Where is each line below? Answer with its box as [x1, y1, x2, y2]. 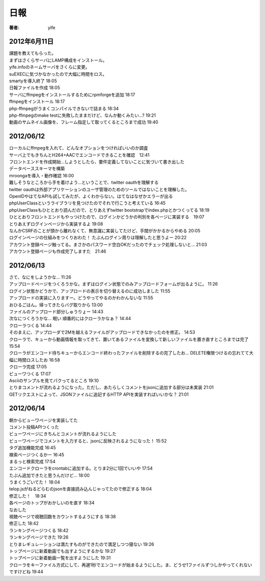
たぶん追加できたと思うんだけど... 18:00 [9, 472, 90, 478]
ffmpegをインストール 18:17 [9, 98, 65, 104]
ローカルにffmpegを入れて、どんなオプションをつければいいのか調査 [9, 145, 148, 151]
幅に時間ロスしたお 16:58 [9, 357, 60, 363]
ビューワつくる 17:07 [9, 371, 51, 377]
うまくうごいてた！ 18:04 [9, 479, 60, 485]
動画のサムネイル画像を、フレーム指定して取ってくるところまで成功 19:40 [9, 119, 159, 125]
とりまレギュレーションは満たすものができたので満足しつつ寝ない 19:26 [9, 541, 155, 547]
